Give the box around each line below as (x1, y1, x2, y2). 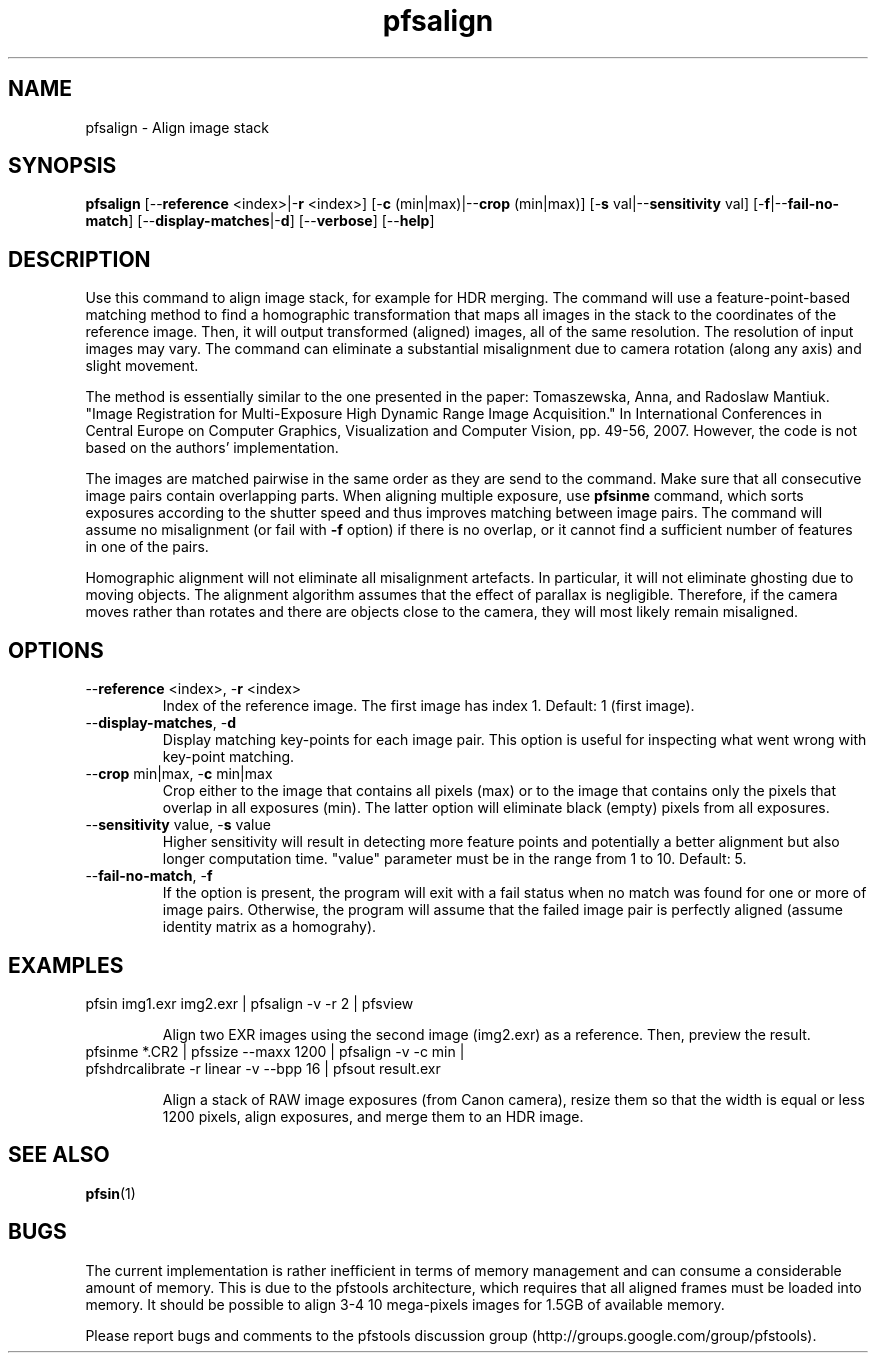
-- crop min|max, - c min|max (85, 765, 273, 783)
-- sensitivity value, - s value (85, 816, 271, 834)
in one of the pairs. (85, 538, 209, 556)
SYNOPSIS (8, 153, 117, 179)
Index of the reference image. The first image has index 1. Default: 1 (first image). (162, 697, 695, 715)
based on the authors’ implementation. (85, 439, 339, 457)
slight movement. (85, 357, 199, 375)
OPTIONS (8, 637, 104, 663)
